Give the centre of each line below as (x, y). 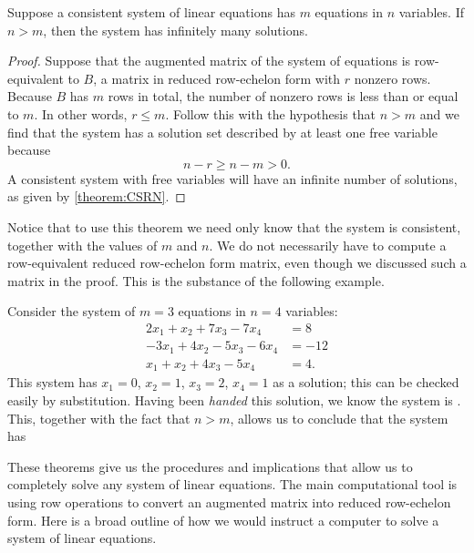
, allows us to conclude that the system (339, 418)
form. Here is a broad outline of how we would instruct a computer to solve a (223, 520)
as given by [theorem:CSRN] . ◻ (97, 196)
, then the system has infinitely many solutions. (175, 30)
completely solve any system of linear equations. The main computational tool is (232, 484)
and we (439, 113)
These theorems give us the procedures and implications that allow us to (210, 466)
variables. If (431, 12)
